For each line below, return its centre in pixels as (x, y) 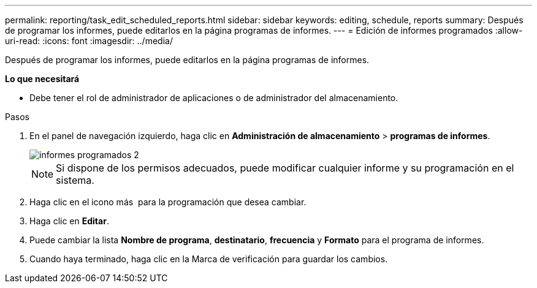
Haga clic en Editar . (69, 221)
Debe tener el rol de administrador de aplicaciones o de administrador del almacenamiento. (214, 98)
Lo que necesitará (42, 79)
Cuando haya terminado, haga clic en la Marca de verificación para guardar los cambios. (209, 259)
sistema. (75, 180)
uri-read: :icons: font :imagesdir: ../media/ (89, 41)
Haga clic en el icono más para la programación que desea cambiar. (168, 202)
